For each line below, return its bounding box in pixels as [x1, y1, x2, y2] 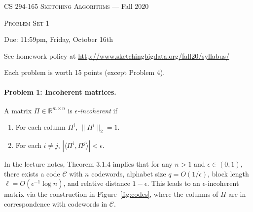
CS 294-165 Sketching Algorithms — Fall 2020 [4, 1, 149, 11]
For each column [15, 122, 66, 132]
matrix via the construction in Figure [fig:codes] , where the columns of [4, 189, 218, 199]
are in [228, 189, 246, 199]
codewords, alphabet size [91, 168, 166, 178]
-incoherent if [77, 105, 117, 115]
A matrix [4, 105, 32, 115]
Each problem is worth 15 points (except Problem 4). [4, 67, 165, 77]
